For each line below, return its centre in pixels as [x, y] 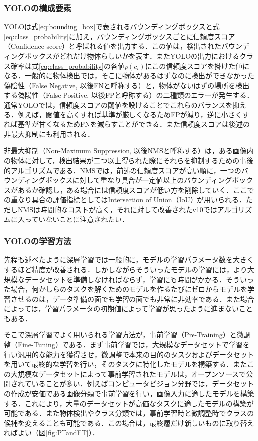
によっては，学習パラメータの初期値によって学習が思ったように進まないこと [129, 308]
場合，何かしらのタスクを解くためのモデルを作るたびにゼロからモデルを [129, 289]
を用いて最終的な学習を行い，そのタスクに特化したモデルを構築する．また [126, 364]
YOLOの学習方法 [38, 241]
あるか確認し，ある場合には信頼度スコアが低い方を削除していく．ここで [136, 189]
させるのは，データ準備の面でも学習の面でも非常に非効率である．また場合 [132, 298]
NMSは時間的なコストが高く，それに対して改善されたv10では [117, 209]
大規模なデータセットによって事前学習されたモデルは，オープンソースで [128, 374]
